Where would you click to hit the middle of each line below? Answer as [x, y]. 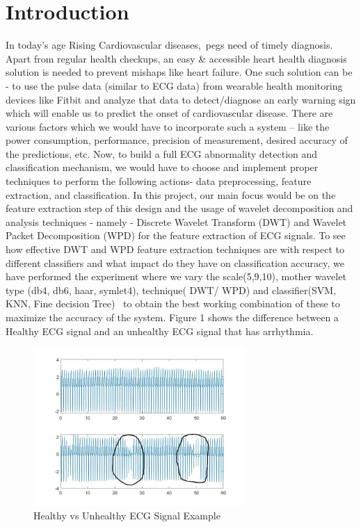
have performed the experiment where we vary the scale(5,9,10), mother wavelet [176, 276]
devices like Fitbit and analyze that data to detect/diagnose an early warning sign [181, 99]
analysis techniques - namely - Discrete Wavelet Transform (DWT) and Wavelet [176, 221]
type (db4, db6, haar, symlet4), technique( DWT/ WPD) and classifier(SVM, [171, 290]
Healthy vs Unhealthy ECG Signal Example [127, 515]
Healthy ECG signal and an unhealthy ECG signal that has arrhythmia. [160, 331]
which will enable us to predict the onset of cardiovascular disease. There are [169, 113]
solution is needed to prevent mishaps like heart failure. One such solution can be [179, 72]
